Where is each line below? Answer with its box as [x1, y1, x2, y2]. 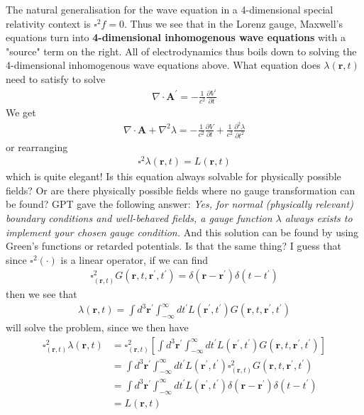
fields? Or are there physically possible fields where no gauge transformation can [6, 182, 355, 197]
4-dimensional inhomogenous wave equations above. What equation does [6, 57, 321, 72]
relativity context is [6, 16, 91, 31]
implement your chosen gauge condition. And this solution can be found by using [6, 224, 359, 239]
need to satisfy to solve [6, 71, 106, 86]
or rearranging [6, 139, 68, 154]
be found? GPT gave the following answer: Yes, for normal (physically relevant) [6, 197, 353, 211]
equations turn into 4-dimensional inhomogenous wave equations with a [6, 30, 346, 45]
